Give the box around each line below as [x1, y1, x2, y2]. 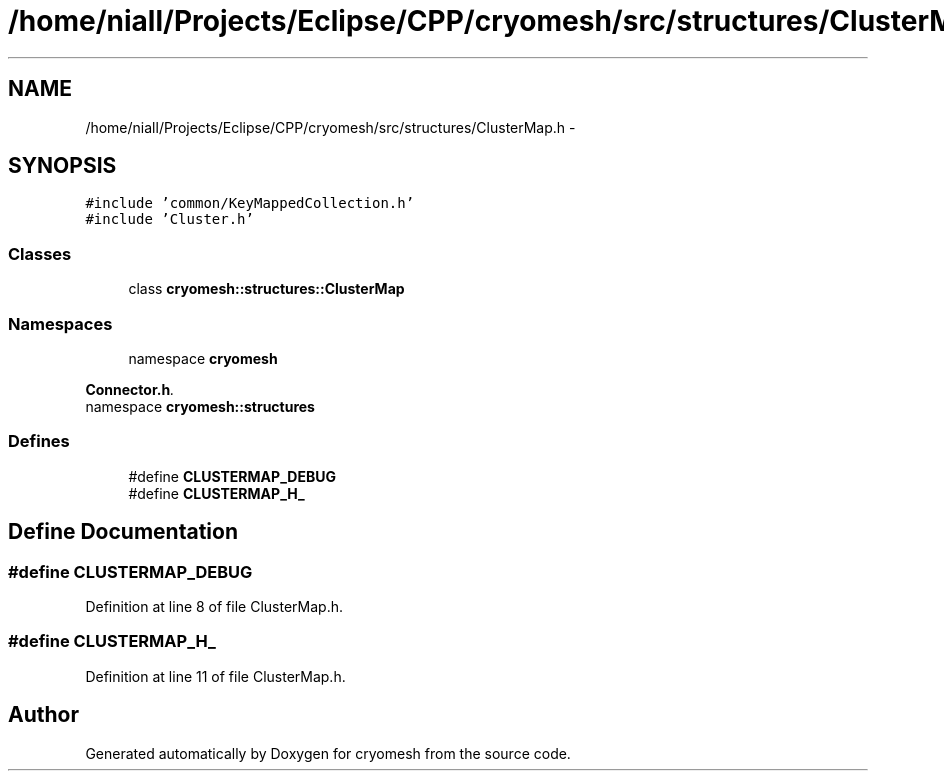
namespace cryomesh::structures [85, 397, 315, 415]
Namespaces [8, 313, 113, 334]
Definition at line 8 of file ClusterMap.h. [85, 597, 343, 615]
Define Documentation [8, 519, 238, 545]
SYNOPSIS [8, 153, 117, 179]
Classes [8, 243, 72, 264]
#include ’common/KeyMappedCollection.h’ [85, 195, 415, 212]
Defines [8, 431, 70, 452]
